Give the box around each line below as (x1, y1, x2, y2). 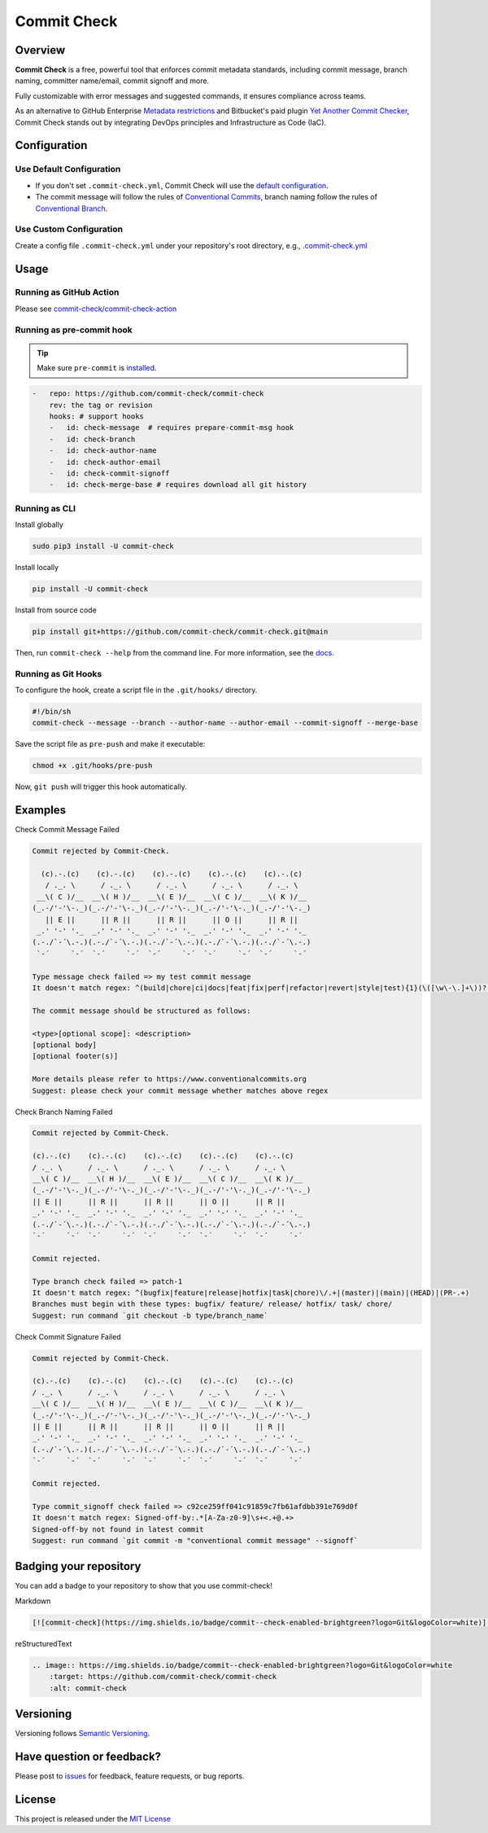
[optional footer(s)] (32, 1051, 119, 1061)
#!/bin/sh (32, 707, 72, 717)
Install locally (15, 563, 59, 572)
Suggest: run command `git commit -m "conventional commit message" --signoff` (32, 1536, 359, 1545)
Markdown (15, 1596, 51, 1606)
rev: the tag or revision (49, 400, 153, 410)
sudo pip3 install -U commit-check (32, 542, 174, 551)
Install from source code (15, 605, 97, 615)
